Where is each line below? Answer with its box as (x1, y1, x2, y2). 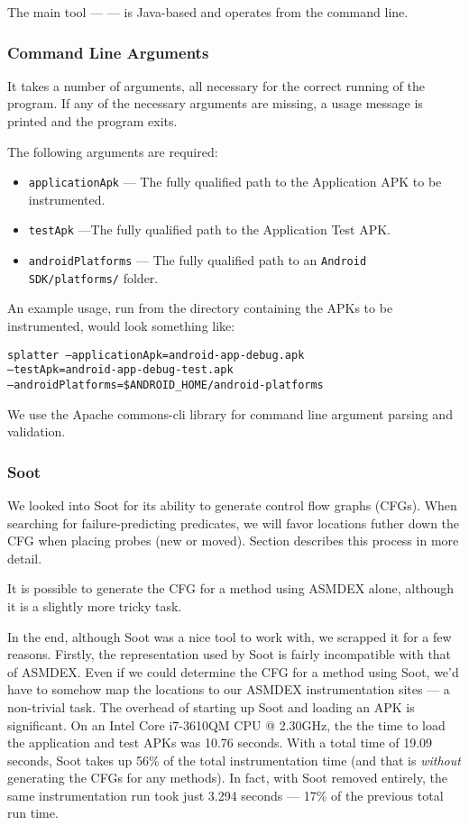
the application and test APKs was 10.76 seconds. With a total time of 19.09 (7, 733, 433, 752)
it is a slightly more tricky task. (7, 596, 182, 615)
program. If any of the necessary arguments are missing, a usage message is (7, 94, 423, 113)
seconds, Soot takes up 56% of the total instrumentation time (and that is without (7, 750, 461, 769)
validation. (7, 422, 66, 441)
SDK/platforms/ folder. (28, 268, 159, 287)
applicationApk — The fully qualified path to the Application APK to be (28, 172, 442, 191)
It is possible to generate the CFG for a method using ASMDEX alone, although (7, 579, 454, 598)
